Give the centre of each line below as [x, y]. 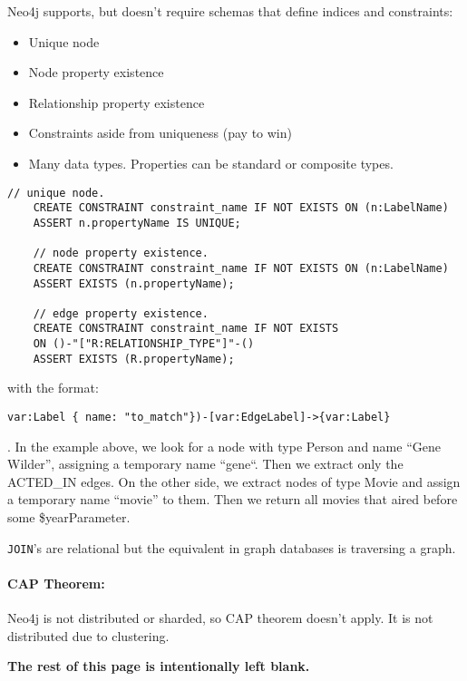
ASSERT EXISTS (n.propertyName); [134, 283]
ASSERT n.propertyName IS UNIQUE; [137, 223]
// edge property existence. [121, 313]
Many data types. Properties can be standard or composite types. [211, 163]
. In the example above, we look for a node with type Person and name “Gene [224, 446]
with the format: [53, 388]
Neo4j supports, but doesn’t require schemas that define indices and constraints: [230, 11]
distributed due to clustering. [88, 635]
